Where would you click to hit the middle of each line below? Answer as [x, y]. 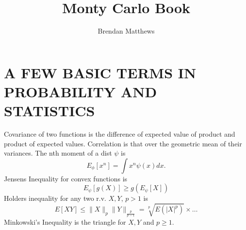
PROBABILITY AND [81, 91]
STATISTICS [49, 111]
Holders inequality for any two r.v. [55, 198]
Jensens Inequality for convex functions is [66, 178]
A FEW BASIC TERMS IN [100, 72]
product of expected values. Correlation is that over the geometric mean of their [123, 143]
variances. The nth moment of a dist [58, 153]
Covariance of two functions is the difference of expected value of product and [120, 134]
